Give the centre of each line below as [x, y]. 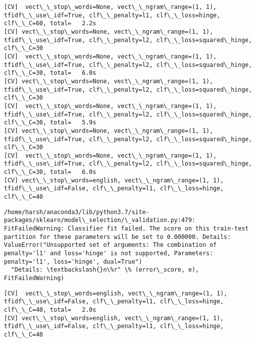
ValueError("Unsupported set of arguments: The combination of [110, 245]
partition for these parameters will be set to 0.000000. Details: [118, 237]
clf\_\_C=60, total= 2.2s [50, 24]
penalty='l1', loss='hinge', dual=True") [73, 261]
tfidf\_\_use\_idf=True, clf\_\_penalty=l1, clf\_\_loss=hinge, [112, 15]
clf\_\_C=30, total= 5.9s [50, 123]
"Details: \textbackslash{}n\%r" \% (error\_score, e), [105, 270]
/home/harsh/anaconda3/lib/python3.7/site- [77, 212]
